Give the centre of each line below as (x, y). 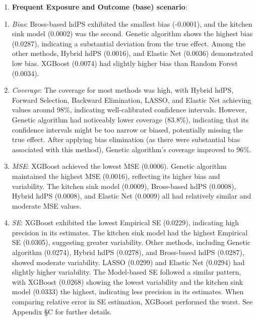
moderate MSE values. (47, 205)
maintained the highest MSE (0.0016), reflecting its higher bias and (116, 176)
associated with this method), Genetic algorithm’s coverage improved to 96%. (132, 149)
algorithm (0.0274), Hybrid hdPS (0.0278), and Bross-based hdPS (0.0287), (128, 252)
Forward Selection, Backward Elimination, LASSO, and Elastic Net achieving (132, 100)
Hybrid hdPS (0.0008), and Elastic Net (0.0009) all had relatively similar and (132, 196)
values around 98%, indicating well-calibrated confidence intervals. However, (129, 110)
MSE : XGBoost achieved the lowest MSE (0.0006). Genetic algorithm (119, 166)
